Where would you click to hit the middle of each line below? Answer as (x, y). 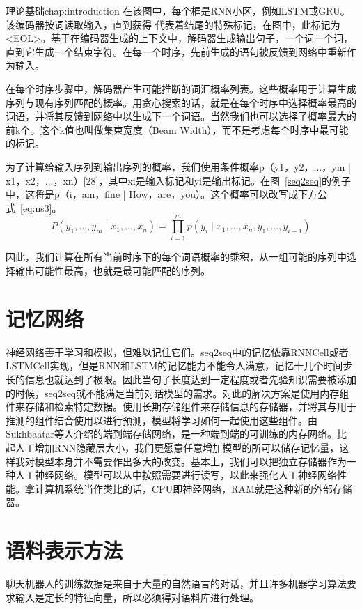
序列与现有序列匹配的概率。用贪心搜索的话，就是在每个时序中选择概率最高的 (181, 102)
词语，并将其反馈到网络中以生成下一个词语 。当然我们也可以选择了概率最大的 (181, 116)
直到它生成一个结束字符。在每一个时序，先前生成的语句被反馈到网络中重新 (176, 51)
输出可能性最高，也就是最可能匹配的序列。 (112, 271)
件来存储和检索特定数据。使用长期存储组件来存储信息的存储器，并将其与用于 (181, 407)
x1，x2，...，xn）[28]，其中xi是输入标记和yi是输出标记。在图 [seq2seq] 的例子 (179, 180)
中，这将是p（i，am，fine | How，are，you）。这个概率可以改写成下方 (162, 194)
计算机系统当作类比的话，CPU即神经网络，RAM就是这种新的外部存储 (193, 488)
